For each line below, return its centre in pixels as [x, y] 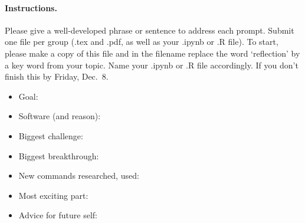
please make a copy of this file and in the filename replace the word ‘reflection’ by [152, 53]
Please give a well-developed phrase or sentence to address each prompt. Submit [150, 30]
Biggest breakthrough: [59, 155]
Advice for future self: [58, 215]
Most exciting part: [53, 195]
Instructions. [31, 7]
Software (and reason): [60, 116]
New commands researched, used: [79, 176]
